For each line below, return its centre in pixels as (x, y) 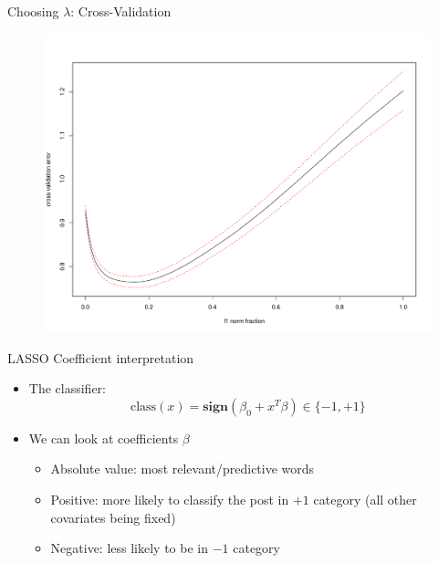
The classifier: (67, 388)
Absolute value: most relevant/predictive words (182, 469)
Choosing (33, 11)
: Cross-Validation (121, 11)
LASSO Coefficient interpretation (101, 357)
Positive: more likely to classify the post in (170, 500)
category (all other (365, 500)
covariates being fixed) (113, 517)
